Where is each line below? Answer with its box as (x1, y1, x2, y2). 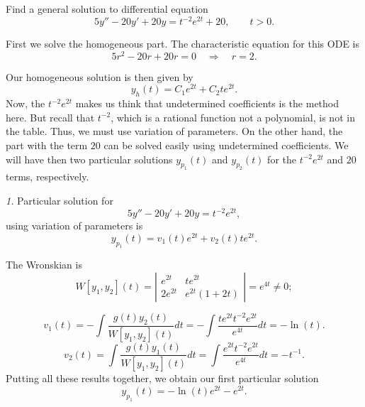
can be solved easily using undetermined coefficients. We (103, 138, 349, 153)
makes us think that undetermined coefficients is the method (75, 96, 339, 111)
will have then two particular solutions (6, 151, 173, 166)
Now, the (6, 96, 45, 111)
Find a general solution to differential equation (6, 1, 208, 16)
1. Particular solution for (6, 192, 113, 207)
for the (267, 151, 296, 166)
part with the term (6, 138, 88, 153)
